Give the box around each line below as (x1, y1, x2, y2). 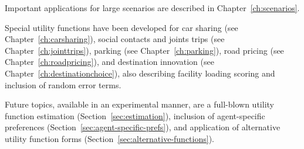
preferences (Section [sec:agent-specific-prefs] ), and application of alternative (5, 121, 281, 133)
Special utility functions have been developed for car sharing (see (5, 21, 238, 33)
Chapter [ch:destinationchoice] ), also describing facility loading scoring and (5, 67, 275, 79)
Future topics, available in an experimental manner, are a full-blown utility (5, 98, 274, 110)
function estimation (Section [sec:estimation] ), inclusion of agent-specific (5, 109, 265, 122)
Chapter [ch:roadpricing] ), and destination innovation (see (5, 56, 214, 68)
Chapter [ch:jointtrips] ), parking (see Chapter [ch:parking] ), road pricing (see (5, 44, 284, 56)
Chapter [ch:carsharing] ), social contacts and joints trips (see (5, 33, 225, 45)
